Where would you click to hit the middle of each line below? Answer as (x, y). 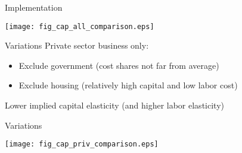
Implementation (34, 7)
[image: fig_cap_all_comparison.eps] (80, 26)
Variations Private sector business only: (77, 45)
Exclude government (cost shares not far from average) (119, 65)
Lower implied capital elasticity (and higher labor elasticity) (114, 105)
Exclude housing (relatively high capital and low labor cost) (128, 85)
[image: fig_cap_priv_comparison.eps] (82, 144)
